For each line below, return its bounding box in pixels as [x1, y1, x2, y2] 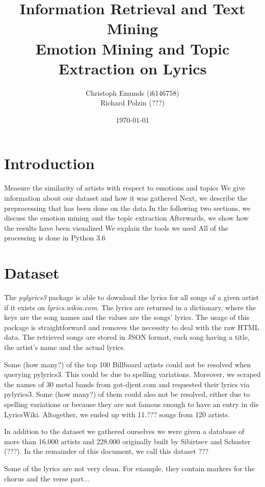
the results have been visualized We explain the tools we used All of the [4, 222, 228, 233]
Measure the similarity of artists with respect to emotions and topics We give [4, 182, 246, 193]
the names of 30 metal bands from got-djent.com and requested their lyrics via [4, 378, 250, 389]
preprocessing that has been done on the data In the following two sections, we [4, 202, 251, 213]
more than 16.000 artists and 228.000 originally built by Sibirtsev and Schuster [4, 436, 251, 446]
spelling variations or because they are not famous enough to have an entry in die [4, 399, 259, 410]
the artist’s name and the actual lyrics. [4, 342, 125, 353]
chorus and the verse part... [4, 473, 90, 483]
